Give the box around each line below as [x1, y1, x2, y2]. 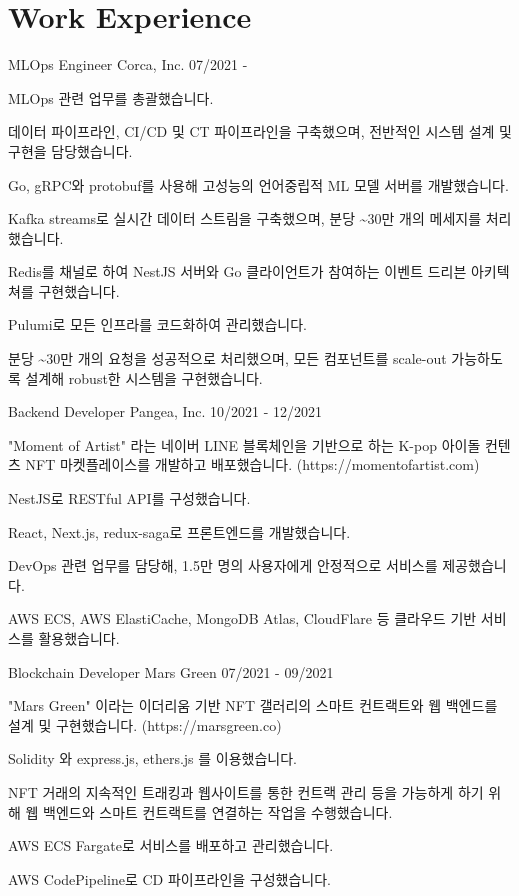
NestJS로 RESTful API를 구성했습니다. [8, 488, 251, 509]
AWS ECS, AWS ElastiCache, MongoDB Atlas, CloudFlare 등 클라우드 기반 [8, 608, 477, 629]
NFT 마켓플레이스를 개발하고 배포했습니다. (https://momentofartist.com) [25, 454, 480, 475]
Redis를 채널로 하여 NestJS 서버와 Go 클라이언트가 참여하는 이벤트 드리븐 [8, 261, 467, 282]
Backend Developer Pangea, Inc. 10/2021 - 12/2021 [8, 401, 323, 422]
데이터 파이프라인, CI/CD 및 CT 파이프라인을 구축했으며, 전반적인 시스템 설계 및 [8, 121, 512, 142]
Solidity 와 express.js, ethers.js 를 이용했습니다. [8, 748, 298, 769]
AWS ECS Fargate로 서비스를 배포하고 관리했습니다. [8, 835, 334, 856]
